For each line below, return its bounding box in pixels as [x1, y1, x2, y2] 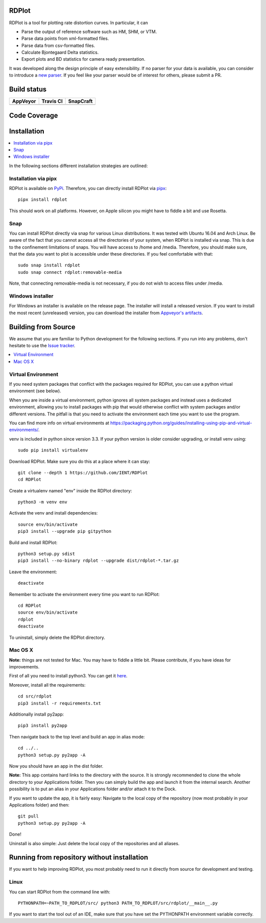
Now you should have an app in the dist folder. [9, 763, 103, 769]
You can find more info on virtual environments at [9, 420, 109, 426]
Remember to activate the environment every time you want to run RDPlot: [9, 591, 160, 597]
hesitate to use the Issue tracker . [9, 343, 76, 349]
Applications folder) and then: [9, 802, 70, 808]
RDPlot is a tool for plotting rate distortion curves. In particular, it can [9, 20, 148, 26]
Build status [9, 85, 47, 94]
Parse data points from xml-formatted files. [21, 36, 109, 41]
